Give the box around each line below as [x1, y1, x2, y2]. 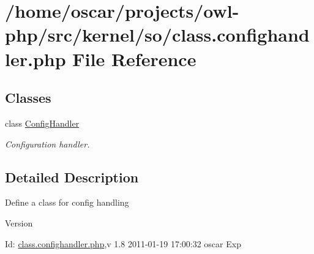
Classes [5, 88, 51, 107]
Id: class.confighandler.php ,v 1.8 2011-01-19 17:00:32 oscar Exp [5, 237, 241, 250]
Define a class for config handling [5, 196, 129, 209]
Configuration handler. [5, 137, 90, 150]
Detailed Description [5, 167, 139, 186]
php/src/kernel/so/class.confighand [5, 22, 310, 47]
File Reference [72, 46, 196, 71]
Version [5, 216, 33, 229]
